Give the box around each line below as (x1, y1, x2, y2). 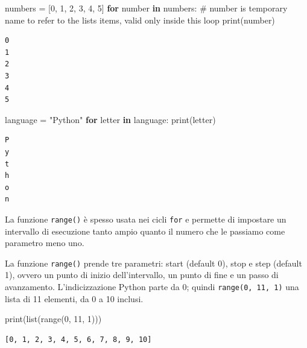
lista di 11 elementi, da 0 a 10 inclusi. (5, 292, 144, 305)
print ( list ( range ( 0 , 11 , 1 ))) (5, 312, 102, 325)
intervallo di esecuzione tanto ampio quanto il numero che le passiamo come (5, 224, 285, 237)
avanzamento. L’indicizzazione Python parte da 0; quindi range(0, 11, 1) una (5, 280, 299, 293)
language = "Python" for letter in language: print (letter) (5, 113, 216, 125)
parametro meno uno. (5, 236, 84, 249)
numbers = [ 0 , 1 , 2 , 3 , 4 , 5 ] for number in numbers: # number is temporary (5, 2, 288, 14)
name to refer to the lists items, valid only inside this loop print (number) (5, 13, 275, 26)
